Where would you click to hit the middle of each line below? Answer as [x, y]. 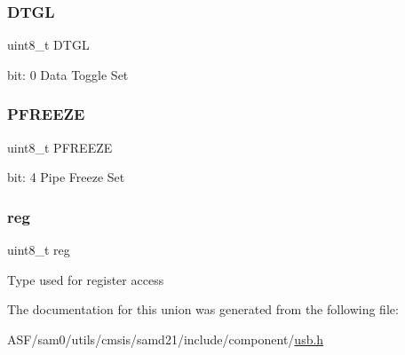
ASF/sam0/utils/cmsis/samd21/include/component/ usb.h [166, 339]
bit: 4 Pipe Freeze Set [66, 177]
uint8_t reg [39, 250]
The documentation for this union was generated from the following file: [203, 309]
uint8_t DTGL [48, 45]
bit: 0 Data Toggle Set [68, 74]
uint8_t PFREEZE [60, 147]
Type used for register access [86, 279]
